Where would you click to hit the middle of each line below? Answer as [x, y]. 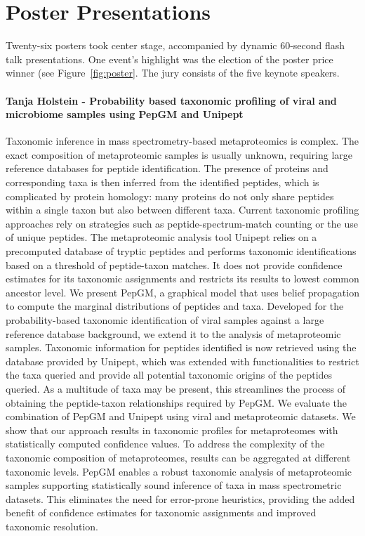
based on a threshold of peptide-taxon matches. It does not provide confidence [174, 264]
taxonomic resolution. [52, 526]
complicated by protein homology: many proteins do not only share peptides [170, 196]
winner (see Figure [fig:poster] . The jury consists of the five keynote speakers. [173, 73]
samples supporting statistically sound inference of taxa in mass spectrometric [174, 485]
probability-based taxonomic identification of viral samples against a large [165, 320]
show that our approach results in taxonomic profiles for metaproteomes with [172, 430]
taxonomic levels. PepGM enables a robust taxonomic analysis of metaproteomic [179, 471]
